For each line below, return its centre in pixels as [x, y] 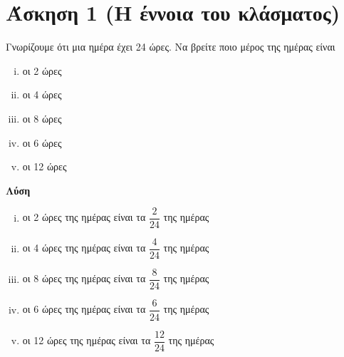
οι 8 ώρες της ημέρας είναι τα [84, 278]
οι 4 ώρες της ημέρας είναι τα [84, 248]
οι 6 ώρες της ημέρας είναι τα [84, 309]
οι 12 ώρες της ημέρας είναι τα [87, 340]
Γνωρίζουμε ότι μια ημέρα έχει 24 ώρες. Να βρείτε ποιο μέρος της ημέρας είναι [171, 47]
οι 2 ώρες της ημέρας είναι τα [84, 217]
